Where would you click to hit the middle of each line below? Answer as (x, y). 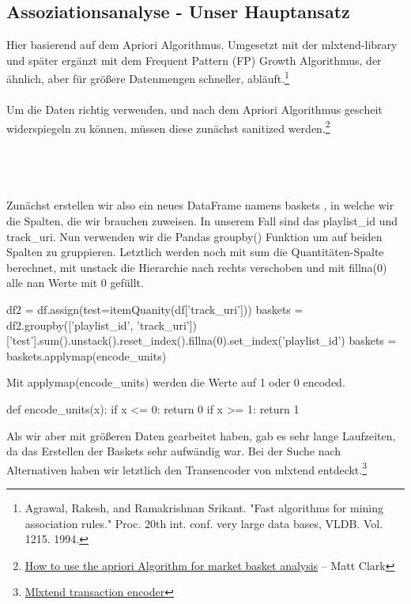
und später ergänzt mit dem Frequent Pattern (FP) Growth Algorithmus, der (194, 60)
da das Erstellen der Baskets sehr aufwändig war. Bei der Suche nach (174, 451)
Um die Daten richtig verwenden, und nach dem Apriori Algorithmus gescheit (194, 109)
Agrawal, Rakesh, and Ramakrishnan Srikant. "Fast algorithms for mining (204, 508)
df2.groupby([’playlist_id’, (70, 325)
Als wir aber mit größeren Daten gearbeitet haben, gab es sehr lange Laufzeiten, (201, 435)
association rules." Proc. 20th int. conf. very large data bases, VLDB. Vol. (204, 523)
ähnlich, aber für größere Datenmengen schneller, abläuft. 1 (148, 77)
